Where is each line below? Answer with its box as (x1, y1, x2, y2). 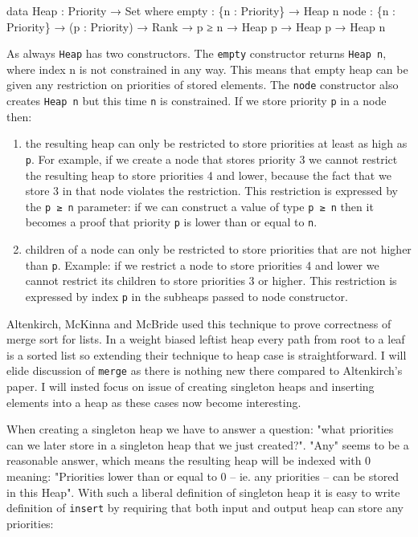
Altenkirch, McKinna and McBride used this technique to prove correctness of (6, 315, 391, 332)
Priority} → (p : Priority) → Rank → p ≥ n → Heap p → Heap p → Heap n (6, 18, 386, 35)
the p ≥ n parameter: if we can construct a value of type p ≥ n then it (25, 197, 374, 214)
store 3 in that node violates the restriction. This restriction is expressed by (25, 182, 399, 199)
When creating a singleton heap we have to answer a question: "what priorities (6, 421, 394, 437)
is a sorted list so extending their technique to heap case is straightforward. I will (6, 346, 407, 363)
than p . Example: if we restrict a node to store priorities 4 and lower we (25, 256, 379, 273)
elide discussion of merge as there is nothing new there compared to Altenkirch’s (6, 362, 403, 379)
